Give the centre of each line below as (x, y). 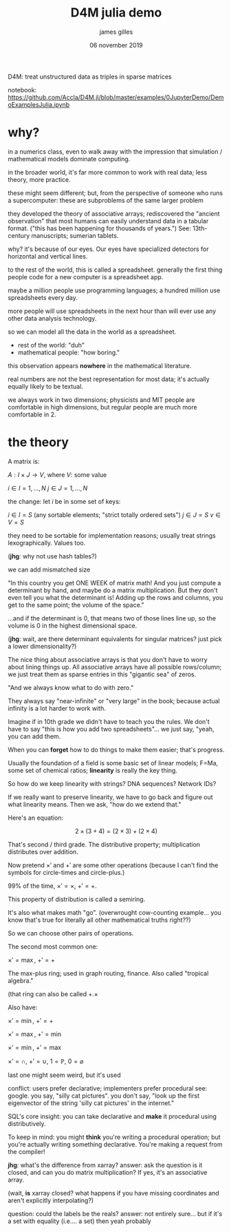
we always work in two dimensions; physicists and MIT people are (101, 400)
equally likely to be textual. (45, 386)
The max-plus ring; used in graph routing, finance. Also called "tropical (108, 973)
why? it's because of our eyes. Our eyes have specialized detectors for (108, 249)
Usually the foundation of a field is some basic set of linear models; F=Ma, (113, 763)
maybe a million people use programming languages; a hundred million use (114, 290)
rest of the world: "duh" (51, 345)
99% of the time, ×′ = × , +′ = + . (52, 886)
